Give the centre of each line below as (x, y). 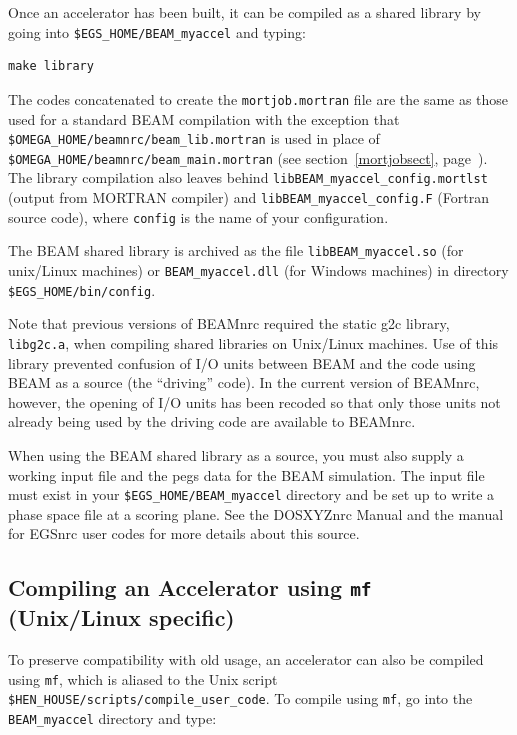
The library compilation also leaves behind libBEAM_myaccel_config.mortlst (248, 177)
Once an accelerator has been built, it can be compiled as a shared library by (244, 12)
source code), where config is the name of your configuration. (198, 216)
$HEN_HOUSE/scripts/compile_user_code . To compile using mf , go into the (240, 698)
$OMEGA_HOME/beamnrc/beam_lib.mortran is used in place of (194, 138)
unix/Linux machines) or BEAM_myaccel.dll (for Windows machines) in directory (258, 270)
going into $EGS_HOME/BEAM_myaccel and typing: (157, 31)
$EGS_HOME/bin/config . (82, 289)
